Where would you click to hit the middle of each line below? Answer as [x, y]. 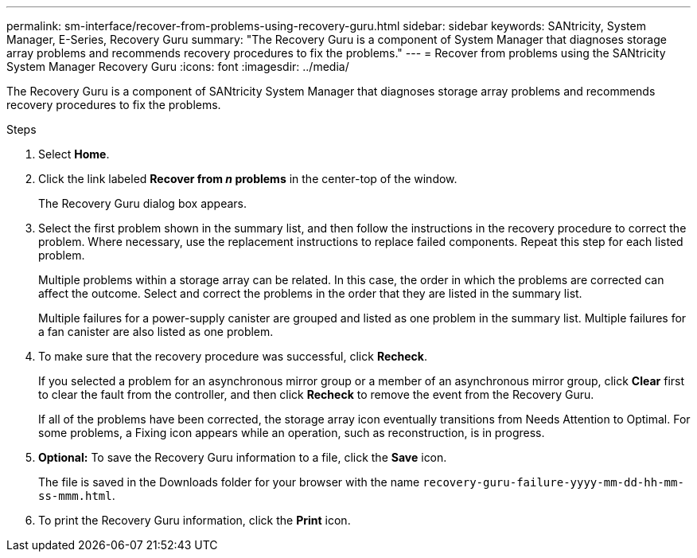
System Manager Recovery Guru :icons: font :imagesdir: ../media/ [178, 66]
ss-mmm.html [75, 496]
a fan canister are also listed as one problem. [156, 332]
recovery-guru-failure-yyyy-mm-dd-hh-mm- [553, 482]
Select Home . [74, 154]
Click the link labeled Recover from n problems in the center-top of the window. [248, 179]
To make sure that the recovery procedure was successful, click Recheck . [233, 356]
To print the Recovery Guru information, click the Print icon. [195, 520]
